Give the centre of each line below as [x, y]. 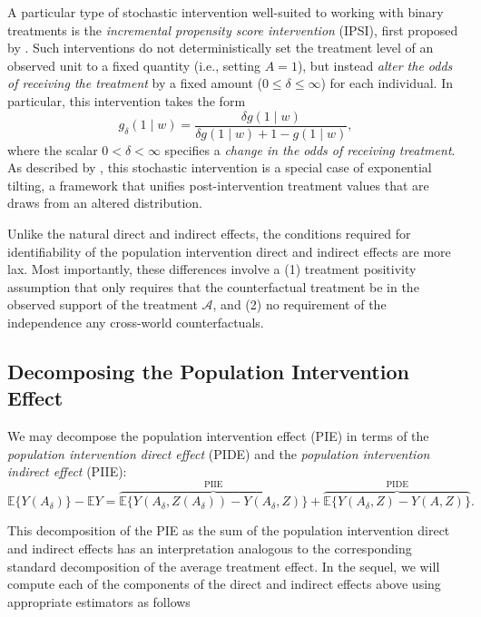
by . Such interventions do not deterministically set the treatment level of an [221, 48]
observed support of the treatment [103, 304]
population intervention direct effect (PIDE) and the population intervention [219, 453]
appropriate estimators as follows [99, 601]
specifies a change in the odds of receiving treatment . [310, 149]
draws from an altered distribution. [105, 203]
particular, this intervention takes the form [127, 100]
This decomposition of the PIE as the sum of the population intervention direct [229, 530]
